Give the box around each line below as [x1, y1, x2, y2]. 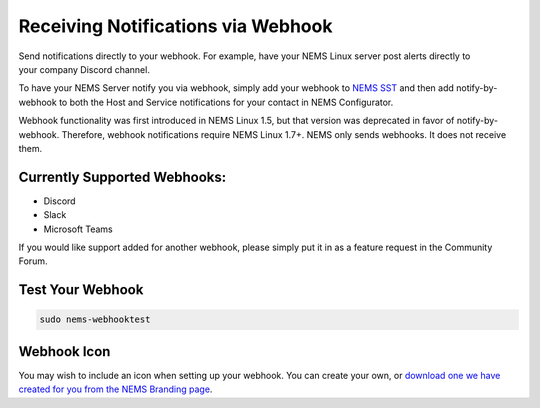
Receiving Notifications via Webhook [18, 15, 333, 37]
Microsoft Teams [43, 223, 114, 235]
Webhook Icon [18, 343, 111, 360]
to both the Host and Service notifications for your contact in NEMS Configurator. [58, 96, 394, 108]
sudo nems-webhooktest [39, 314, 151, 325]
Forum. [18, 255, 48, 267]
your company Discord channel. [18, 63, 150, 75]
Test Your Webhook [18, 281, 144, 299]
